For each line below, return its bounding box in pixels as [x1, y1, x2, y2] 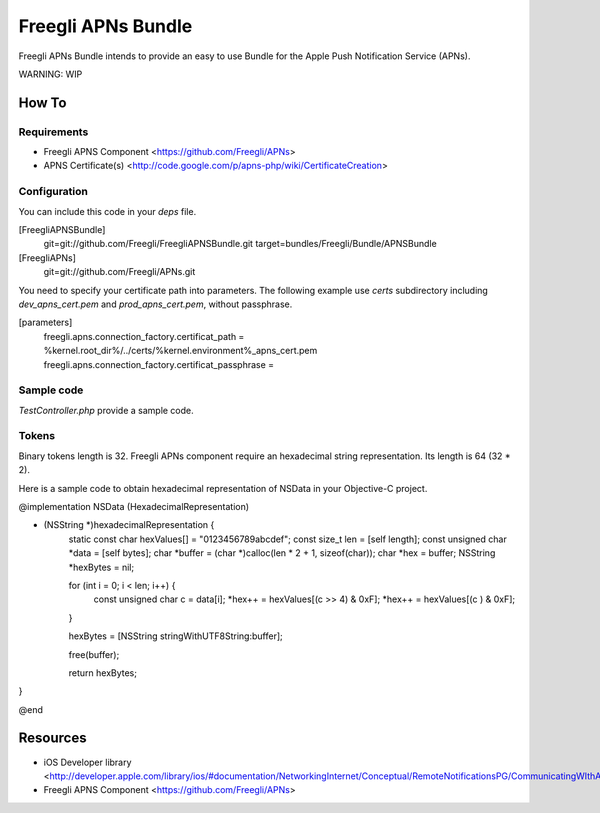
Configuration [18, 185, 89, 199]
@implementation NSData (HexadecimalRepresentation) [18, 500, 250, 512]
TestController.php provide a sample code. [18, 404, 194, 416]
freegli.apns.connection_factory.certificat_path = [43, 330, 245, 342]
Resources [18, 730, 87, 747]
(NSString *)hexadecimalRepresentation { [43, 519, 215, 531]
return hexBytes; [68, 666, 137, 679]
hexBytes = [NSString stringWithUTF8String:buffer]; [68, 630, 284, 642]
